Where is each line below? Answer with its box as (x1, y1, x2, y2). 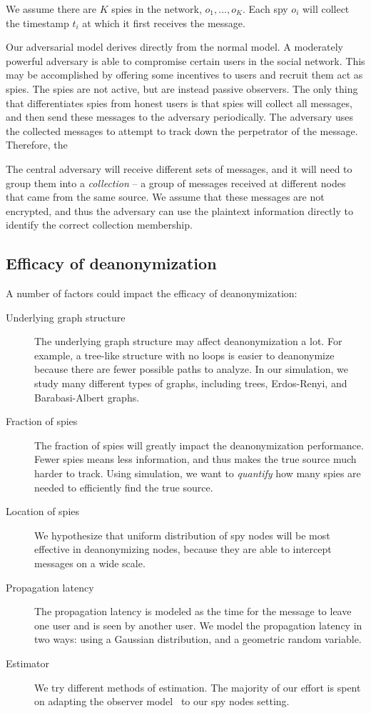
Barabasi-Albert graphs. (34, 389, 140, 404)
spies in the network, (111, 1, 202, 16)
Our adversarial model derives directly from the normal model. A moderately (6, 39, 343, 54)
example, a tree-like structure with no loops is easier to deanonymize (34, 347, 335, 362)
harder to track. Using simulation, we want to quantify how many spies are (34, 466, 361, 481)
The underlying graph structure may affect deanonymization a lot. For (34, 334, 342, 349)
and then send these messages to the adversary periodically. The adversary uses (6, 109, 353, 124)
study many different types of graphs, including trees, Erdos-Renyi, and (34, 376, 347, 391)
